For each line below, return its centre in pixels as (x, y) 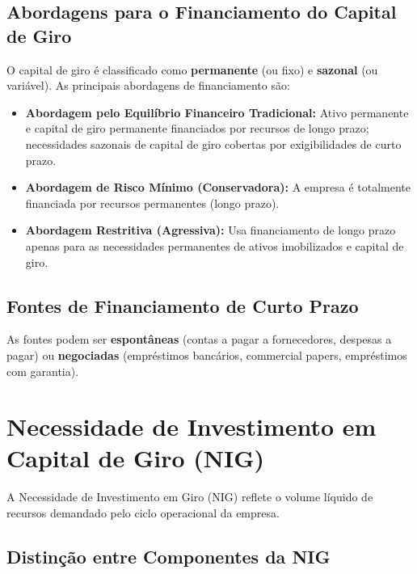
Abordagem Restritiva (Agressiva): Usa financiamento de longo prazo (211, 230)
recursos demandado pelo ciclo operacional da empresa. (143, 513)
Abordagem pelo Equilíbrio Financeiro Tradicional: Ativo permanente (217, 112)
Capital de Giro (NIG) (136, 458)
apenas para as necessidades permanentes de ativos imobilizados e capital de (215, 245)
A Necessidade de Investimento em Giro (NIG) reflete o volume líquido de (190, 497)
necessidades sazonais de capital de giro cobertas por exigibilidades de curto (213, 143)
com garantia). (43, 371)
